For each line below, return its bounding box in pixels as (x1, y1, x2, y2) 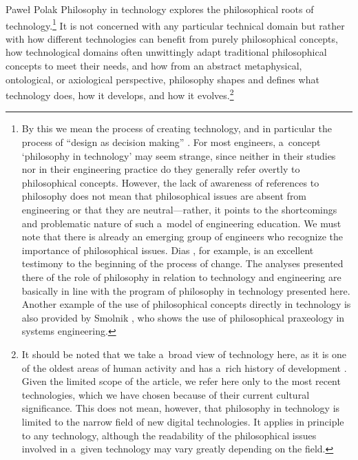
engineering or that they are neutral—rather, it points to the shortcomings (21, 202, 337, 217)
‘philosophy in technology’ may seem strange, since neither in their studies (21, 148, 336, 163)
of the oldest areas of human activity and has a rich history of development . (21, 360, 347, 375)
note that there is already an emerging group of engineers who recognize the (21, 229, 344, 244)
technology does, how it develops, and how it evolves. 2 (6, 86, 234, 102)
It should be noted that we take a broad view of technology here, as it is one (21, 346, 347, 361)
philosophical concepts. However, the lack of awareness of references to (21, 175, 319, 189)
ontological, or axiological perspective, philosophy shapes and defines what (6, 72, 319, 86)
